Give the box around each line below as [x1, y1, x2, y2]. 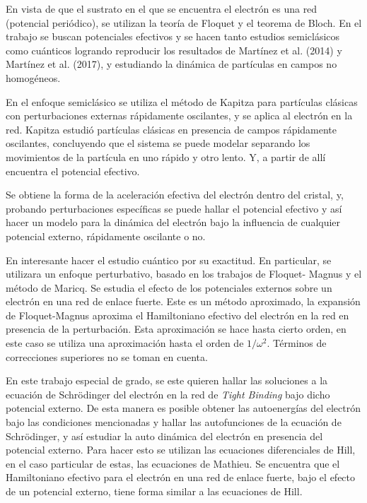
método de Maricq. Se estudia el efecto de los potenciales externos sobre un [6, 280, 332, 295]
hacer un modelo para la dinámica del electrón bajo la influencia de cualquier [6, 215, 341, 230]
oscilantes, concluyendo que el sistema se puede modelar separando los [6, 136, 310, 150]
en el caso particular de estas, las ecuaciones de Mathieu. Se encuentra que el [6, 456, 340, 471]
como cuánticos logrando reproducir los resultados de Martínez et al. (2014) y [6, 42, 342, 57]
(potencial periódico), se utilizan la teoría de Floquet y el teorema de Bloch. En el [6, 15, 362, 30]
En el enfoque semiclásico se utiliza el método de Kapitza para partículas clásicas [6, 94, 358, 109]
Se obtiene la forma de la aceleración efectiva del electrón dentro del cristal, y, [6, 187, 344, 202]
